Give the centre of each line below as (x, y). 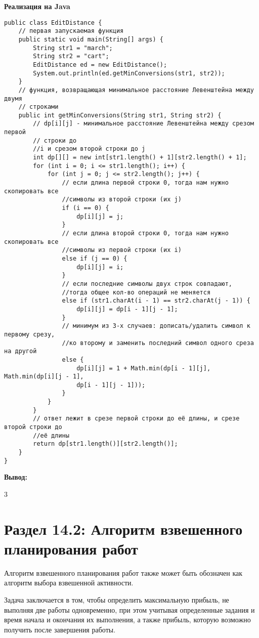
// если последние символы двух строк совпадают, (147, 284)
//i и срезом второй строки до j (89, 149)
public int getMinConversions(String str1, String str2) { (120, 115)
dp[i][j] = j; (100, 216)
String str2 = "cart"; (71, 56)
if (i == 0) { (85, 208)
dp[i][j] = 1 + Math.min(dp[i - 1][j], (144, 368)
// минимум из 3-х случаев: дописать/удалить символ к (156, 326)
